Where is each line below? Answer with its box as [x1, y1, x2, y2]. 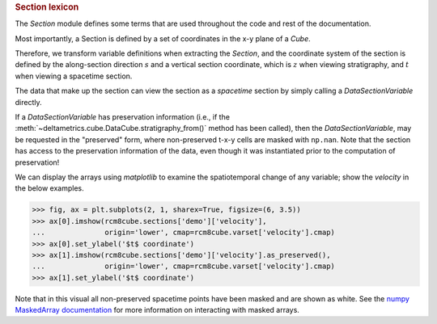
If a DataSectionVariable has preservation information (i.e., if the [15, 112, 231, 121]
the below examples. [15, 183, 84, 193]
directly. [15, 97, 42, 107]
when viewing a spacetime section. [15, 71, 133, 81]
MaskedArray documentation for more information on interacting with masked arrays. [15, 305, 299, 315]
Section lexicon [15, 2, 79, 12]
